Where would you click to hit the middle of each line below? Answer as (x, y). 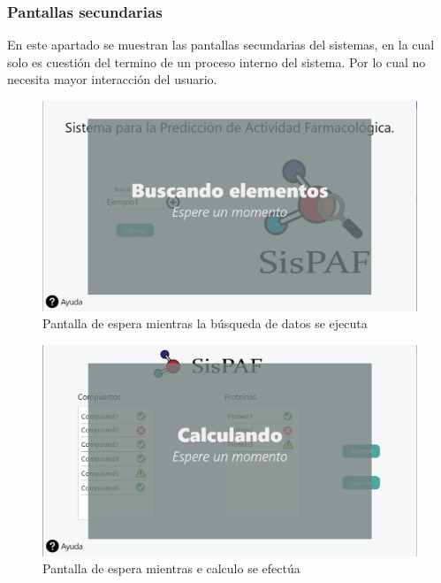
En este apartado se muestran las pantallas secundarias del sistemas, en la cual (221, 45)
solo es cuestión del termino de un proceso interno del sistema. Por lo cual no (217, 61)
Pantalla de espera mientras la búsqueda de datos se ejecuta (205, 323)
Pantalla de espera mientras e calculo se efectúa (171, 568)
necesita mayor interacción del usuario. (112, 79)
